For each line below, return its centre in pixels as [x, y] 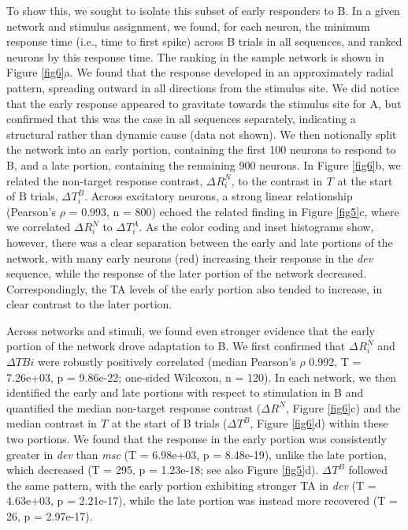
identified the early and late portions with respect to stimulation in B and [185, 392]
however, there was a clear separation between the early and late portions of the [200, 242]
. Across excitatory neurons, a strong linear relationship [219, 196]
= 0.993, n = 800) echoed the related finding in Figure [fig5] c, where [234, 211]
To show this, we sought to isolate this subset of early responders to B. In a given [203, 10]
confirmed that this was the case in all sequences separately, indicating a [181, 119]
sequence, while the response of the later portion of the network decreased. [187, 273]
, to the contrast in [277, 180]
